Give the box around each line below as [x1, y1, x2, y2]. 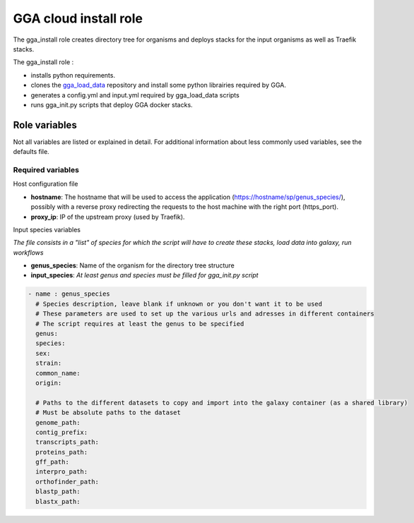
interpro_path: [35, 468, 88, 476]
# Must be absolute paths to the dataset [35, 409, 182, 416]
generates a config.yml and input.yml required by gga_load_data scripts [30, 90, 239, 99]
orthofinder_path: [35, 477, 99, 486]
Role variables [13, 119, 77, 131]
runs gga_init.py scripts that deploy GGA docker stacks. [30, 100, 194, 109]
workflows [13, 248, 44, 257]
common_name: [35, 369, 81, 377]
